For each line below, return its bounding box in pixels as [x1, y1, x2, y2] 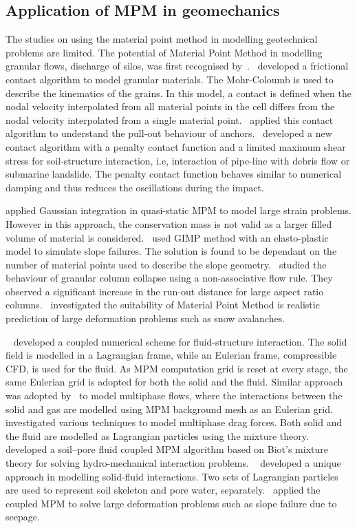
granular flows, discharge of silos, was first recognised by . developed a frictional [6, 59, 349, 73]
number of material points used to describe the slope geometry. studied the [6, 257, 327, 271]
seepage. [6, 509, 40, 524]
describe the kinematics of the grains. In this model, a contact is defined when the [6, 85, 351, 100]
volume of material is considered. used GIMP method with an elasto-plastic [6, 230, 329, 244]
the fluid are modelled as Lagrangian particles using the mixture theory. [6, 428, 309, 443]
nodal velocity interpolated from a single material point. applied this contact [6, 112, 334, 127]
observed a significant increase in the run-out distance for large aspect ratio [6, 284, 324, 298]
